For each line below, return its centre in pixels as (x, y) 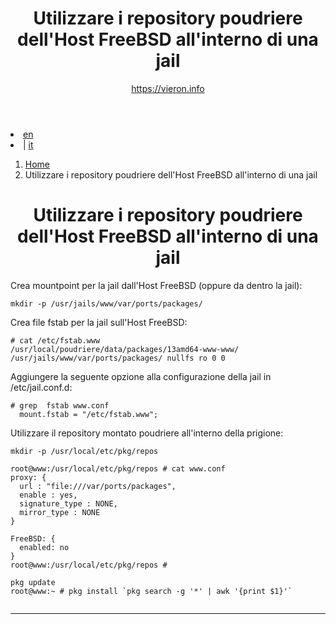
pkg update (33, 582)
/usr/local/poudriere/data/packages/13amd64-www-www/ (125, 349)
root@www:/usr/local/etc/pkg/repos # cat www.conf (118, 468)
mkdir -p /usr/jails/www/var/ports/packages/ (106, 303)
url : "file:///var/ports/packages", (98, 486)
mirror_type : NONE (60, 512)
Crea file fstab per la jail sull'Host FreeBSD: (99, 322)
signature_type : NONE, (68, 503)
